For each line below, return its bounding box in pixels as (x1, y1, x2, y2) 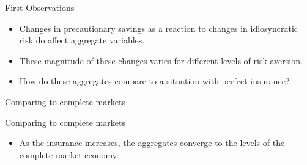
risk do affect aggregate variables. (19, 34, 145, 46)
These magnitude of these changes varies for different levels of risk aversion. (19, 54, 303, 67)
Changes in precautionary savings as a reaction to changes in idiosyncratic (19, 21, 298, 34)
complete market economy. (19, 148, 119, 161)
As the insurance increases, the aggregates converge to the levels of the (19, 136, 285, 149)
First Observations (5, 1, 75, 13)
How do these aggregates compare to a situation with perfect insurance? (19, 75, 290, 87)
